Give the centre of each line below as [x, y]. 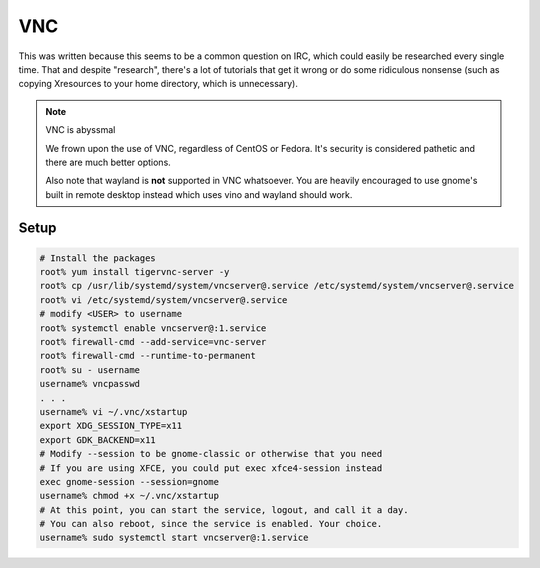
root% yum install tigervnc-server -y [134, 272]
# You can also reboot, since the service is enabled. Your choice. [211, 524]
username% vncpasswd [89, 384]
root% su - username [89, 369]
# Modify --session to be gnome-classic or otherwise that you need [211, 454]
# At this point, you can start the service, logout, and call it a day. [224, 509]
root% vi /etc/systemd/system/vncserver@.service [163, 299]
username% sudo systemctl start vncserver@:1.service [174, 538]
